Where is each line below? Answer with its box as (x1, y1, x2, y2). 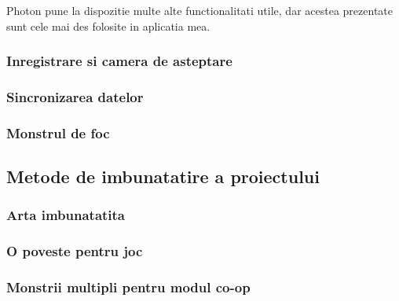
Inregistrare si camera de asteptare (6, 51, 232, 71)
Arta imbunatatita (6, 205, 126, 225)
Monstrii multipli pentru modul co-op (6, 277, 251, 297)
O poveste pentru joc (6, 241, 143, 261)
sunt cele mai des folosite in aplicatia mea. (6, 17, 210, 34)
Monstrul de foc (6, 123, 110, 142)
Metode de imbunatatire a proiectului (6, 164, 320, 189)
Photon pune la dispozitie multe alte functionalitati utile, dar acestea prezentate (6, 2, 394, 18)
